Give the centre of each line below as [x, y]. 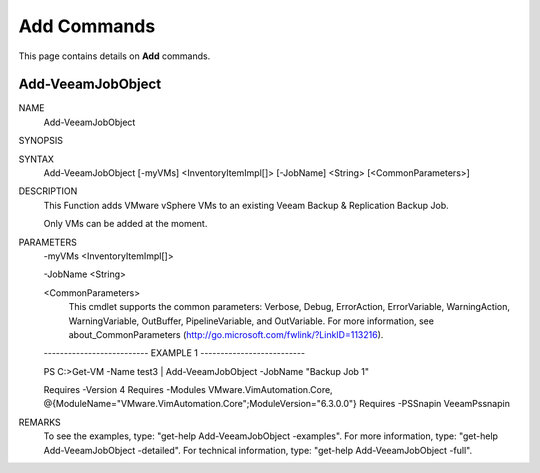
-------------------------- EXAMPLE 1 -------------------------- [174, 353]
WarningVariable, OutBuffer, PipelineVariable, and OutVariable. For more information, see [251, 321]
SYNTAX [36, 159]
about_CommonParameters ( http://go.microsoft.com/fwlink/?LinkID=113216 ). [226, 334]
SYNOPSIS [41, 141]
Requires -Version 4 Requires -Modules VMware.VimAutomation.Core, [188, 390]
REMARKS [39, 422]
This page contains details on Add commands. [114, 56]
